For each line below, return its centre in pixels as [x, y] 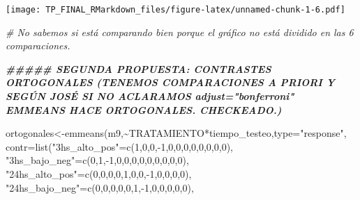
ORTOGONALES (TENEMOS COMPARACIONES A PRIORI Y [170, 82]
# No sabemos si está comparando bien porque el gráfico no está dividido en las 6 [180, 32]
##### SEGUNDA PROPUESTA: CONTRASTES [138, 68]
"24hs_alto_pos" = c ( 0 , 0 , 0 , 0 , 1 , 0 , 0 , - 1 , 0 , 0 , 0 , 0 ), [99, 174]
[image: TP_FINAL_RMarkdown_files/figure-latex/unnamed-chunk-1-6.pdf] [175, 10]
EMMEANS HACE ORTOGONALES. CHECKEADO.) [144, 109]
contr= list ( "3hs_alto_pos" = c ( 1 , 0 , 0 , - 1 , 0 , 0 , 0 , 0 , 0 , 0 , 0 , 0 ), [120, 146]
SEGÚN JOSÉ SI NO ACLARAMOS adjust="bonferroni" [150, 96]
